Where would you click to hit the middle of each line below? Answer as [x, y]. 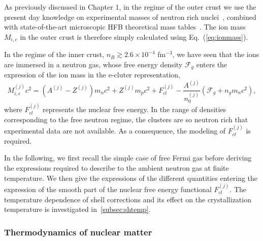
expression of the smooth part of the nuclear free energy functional [108, 189]
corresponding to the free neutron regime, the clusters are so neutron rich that [126, 119]
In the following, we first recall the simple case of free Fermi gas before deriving [128, 158]
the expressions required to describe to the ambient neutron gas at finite [117, 168]
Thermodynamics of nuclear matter [78, 232]
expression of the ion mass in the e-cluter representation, [92, 75]
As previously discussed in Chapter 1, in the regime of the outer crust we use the [130, 7]
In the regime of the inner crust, [54, 54]
